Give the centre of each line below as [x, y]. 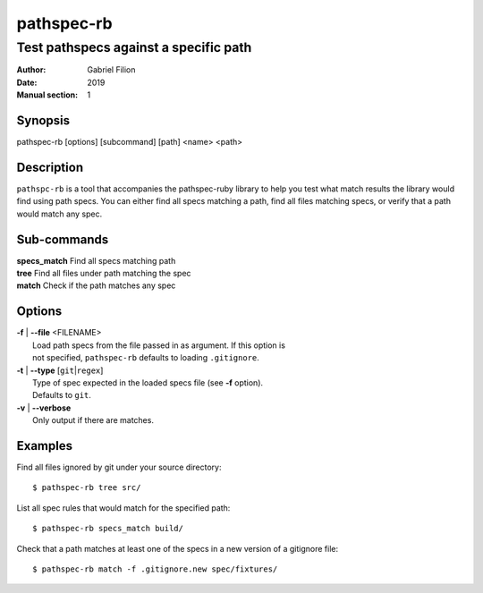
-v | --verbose [44, 408]
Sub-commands [63, 239]
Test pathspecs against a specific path [134, 47]
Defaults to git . [62, 395]
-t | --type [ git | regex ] [60, 370]
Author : [31, 70]
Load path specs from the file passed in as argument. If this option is [159, 345]
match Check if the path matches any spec [96, 285]
